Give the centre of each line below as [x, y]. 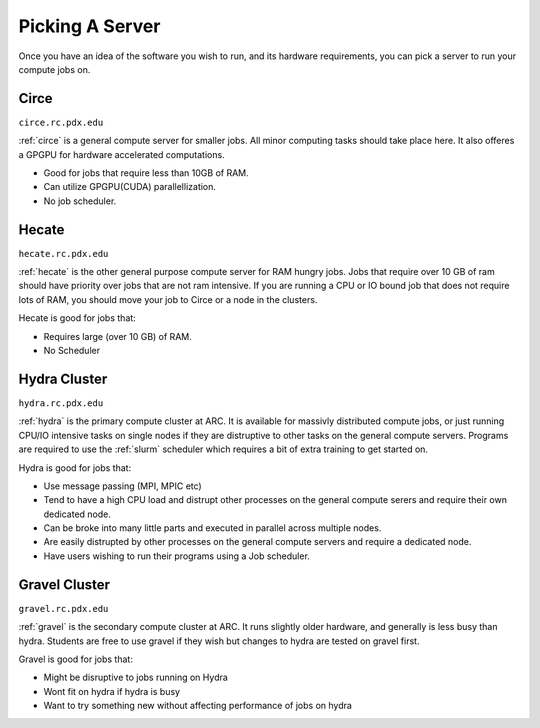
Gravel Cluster [64, 584]
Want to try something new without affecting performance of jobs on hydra [197, 706]
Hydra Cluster [63, 378]
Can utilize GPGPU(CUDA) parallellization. [130, 187]
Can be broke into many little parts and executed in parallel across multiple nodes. [212, 528]
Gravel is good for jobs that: [76, 659]
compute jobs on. [54, 69]
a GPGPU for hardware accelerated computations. [121, 154]
